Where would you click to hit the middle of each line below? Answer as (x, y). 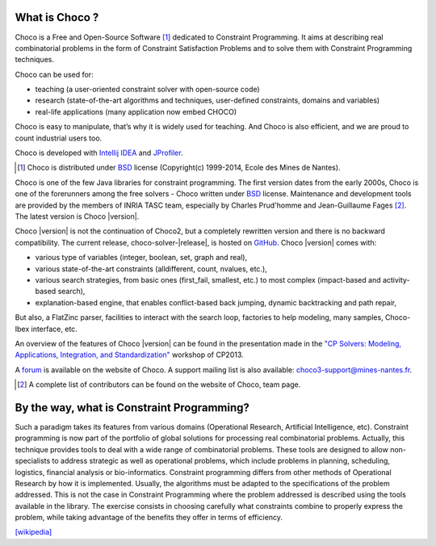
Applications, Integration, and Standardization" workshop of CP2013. (129, 355)
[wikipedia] (34, 532)
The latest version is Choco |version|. (77, 216)
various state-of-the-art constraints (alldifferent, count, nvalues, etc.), (151, 269)
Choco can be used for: (54, 74)
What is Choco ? (57, 17)
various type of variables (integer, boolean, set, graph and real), (141, 258)
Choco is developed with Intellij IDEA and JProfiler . (99, 153)
